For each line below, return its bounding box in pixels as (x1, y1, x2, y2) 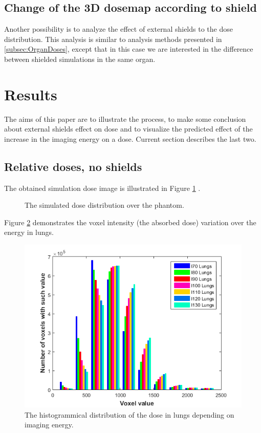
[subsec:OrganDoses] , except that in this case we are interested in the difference (4, 44, 253, 54)
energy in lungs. (4, 227, 54, 237)
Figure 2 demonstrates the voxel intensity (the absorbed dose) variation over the (4, 216, 256, 227)
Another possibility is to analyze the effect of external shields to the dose (4, 24, 233, 34)
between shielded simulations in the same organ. (4, 53, 156, 64)
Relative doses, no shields (4, 158, 142, 174)
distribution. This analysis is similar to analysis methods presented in (4, 33, 222, 44)
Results (4, 83, 57, 104)
